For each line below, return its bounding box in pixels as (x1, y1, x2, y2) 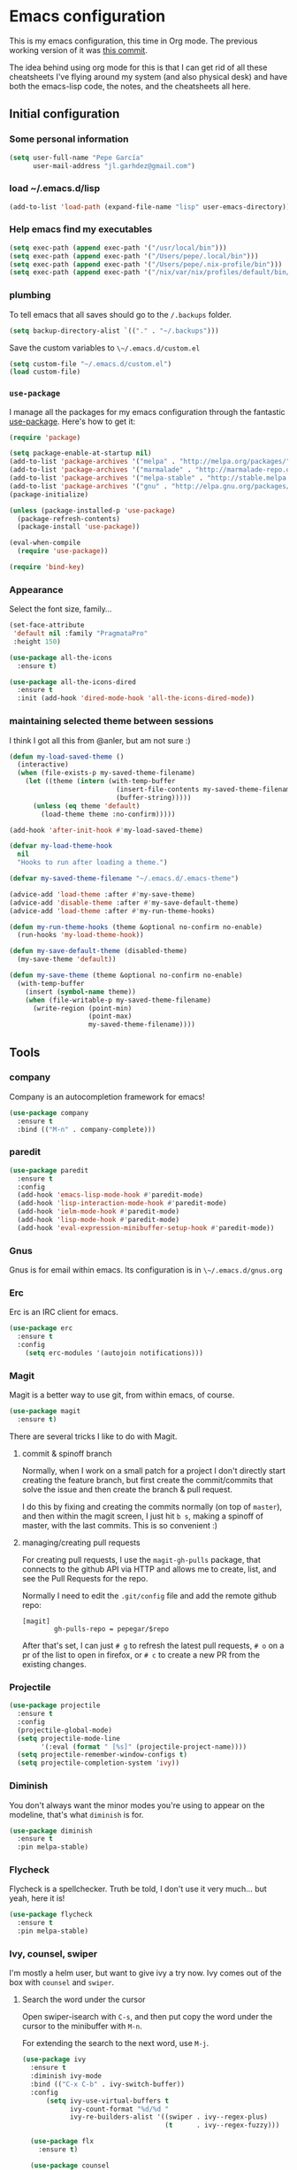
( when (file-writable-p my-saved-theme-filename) (25, 996, 212, 1004)
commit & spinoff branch (21, 1448, 112, 1458)
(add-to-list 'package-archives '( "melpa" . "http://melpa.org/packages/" (9, 458, 291, 466)
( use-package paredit (9, 1166, 89, 1174)
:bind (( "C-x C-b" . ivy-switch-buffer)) (30, 2080, 186, 2089)
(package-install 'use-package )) (17, 522, 141, 532)
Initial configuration (9, 106, 120, 121)
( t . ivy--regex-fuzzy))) (164, 2121, 280, 2130)
